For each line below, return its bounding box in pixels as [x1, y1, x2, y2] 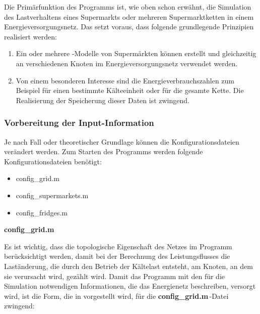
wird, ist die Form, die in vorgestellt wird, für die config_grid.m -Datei [4, 290, 229, 301]
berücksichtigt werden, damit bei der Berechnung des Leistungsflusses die [4, 251, 230, 261]
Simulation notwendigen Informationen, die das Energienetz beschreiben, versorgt [4, 281, 256, 291]
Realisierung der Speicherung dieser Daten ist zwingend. [16, 95, 189, 105]
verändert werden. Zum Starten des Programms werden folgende [4, 146, 203, 157]
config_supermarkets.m [16, 190, 89, 200]
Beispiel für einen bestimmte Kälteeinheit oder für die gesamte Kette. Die [16, 85, 244, 96]
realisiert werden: [4, 31, 57, 41]
